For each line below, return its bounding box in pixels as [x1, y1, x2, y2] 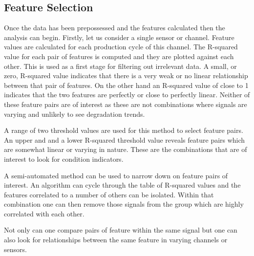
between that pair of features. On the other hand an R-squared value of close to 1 [4, 80, 249, 90]
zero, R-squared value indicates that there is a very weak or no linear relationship [4, 70, 248, 81]
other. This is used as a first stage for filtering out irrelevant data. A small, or [4, 61, 237, 71]
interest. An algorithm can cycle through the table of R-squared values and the [4, 180, 241, 190]
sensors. [4, 244, 27, 254]
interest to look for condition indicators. [4, 153, 124, 164]
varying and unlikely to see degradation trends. [4, 108, 145, 119]
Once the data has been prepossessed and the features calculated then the [4, 22, 225, 33]
